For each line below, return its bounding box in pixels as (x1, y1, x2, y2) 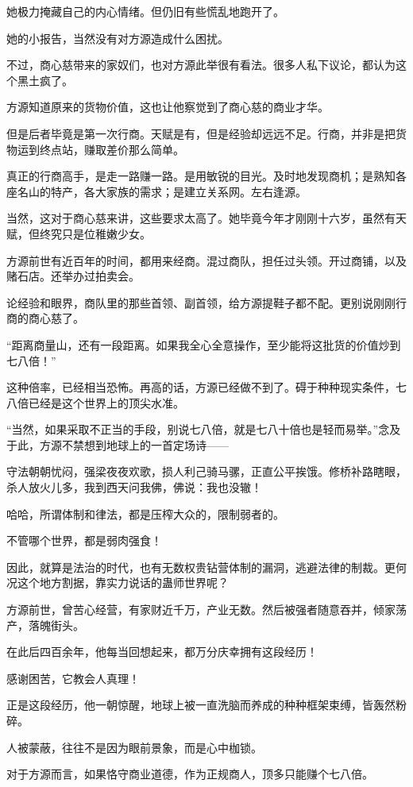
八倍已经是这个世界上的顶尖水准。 (6, 394, 184, 411)
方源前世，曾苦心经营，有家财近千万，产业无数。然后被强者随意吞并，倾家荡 (6, 601, 407, 618)
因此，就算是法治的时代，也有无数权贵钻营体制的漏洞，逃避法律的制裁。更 (6, 558, 396, 575)
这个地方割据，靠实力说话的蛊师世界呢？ (17, 574, 229, 591)
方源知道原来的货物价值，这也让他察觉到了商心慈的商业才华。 (6, 98, 329, 115)
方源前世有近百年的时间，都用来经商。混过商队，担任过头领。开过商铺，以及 (6, 252, 407, 268)
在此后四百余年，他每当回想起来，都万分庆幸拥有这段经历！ (6, 643, 318, 660)
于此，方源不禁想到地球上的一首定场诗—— (6, 436, 229, 453)
